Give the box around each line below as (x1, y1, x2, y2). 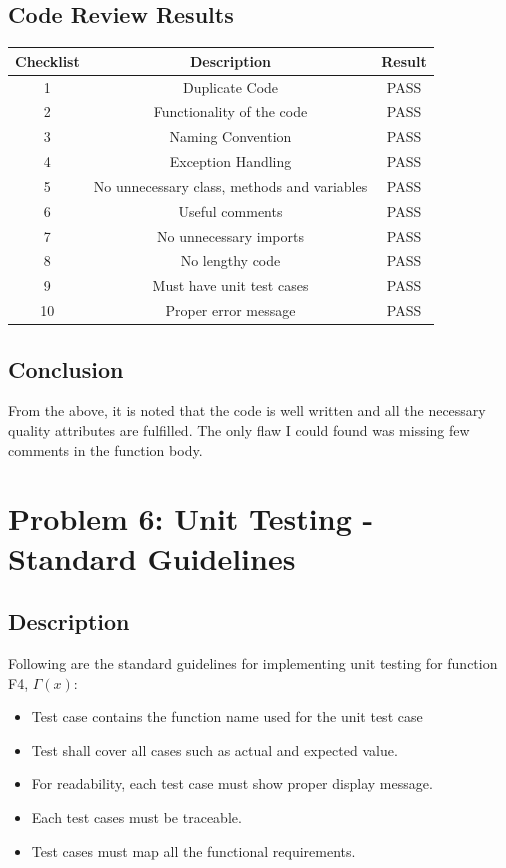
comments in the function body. (8, 439, 203, 460)
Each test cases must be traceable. (31, 806, 242, 827)
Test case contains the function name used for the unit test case (31, 706, 423, 727)
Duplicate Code (182, 76, 279, 97)
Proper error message (165, 300, 296, 321)
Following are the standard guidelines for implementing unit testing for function (8, 652, 498, 673)
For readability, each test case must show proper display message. (31, 773, 433, 794)
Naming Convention (169, 126, 292, 147)
